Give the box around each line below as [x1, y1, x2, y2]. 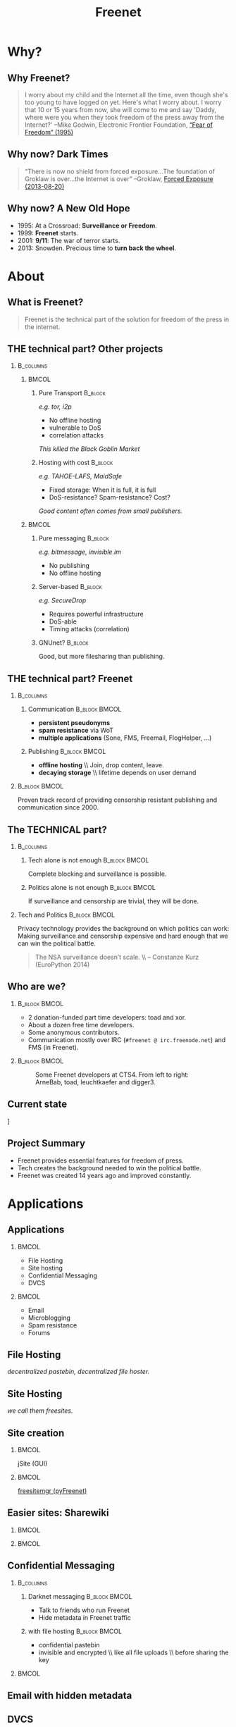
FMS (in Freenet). [27, 1043, 79, 1051]
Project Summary [7, 1137, 86, 1149]
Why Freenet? [7, 72, 70, 84]
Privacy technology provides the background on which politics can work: [17, 924, 230, 933]
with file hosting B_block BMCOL [27, 1627, 122, 1635]
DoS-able [49, 617, 77, 626]
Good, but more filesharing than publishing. [38, 652, 165, 661]
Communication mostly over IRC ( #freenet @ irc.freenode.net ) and [27, 1035, 226, 1044]
